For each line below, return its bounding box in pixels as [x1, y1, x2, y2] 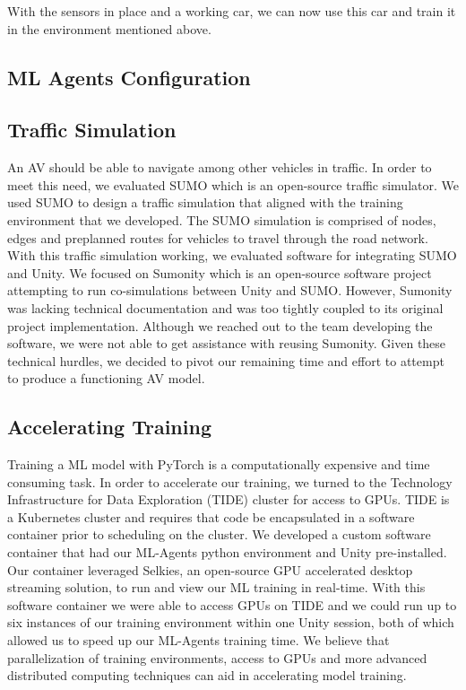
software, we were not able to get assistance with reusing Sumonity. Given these [7, 334, 446, 353]
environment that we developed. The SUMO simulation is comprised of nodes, [7, 210, 436, 229]
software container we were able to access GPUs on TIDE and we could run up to [7, 595, 457, 614]
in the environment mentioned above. [7, 19, 211, 38]
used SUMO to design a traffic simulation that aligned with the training [7, 193, 403, 212]
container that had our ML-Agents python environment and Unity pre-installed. [7, 543, 447, 562]
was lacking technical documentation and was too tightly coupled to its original [7, 298, 444, 317]
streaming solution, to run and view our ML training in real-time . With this [7, 578, 426, 597]
